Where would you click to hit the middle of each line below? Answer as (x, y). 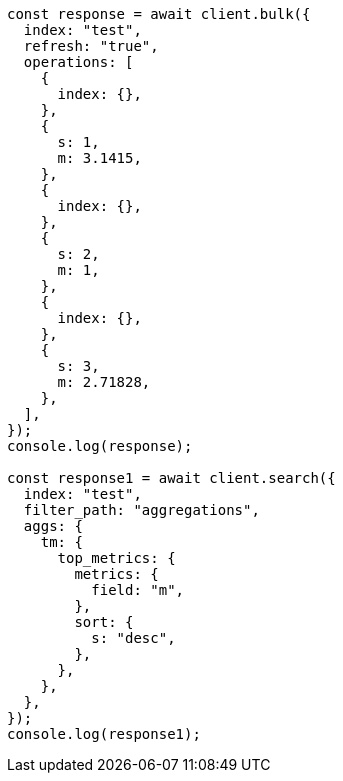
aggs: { (53, 526)
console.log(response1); (104, 734)
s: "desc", (133, 638)
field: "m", (138, 590)
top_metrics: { (116, 558)
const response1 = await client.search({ (171, 478)
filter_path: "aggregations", (141, 510)
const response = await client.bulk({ (159, 14)
